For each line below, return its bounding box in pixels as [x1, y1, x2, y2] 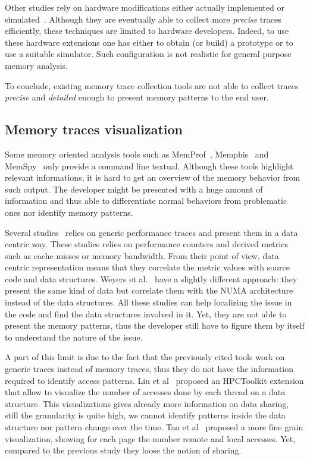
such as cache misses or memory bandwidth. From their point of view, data [5, 249, 279, 261]
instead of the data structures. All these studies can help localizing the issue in [5, 296, 292, 308]
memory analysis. [5, 59, 68, 71]
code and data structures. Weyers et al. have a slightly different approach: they [5, 272, 298, 285]
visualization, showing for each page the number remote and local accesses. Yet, [5, 432, 296, 445]
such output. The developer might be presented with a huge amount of [5, 182, 263, 195]
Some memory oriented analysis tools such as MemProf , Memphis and [5, 147, 269, 160]
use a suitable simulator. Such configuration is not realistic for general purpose [5, 48, 292, 60]
